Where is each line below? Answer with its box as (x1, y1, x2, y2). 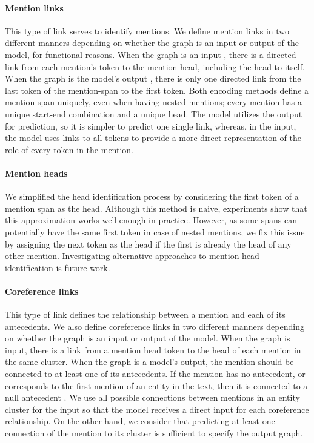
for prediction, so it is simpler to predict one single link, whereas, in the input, (5, 119, 296, 132)
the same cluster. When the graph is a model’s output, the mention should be (5, 355, 294, 368)
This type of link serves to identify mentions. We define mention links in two (5, 24, 290, 37)
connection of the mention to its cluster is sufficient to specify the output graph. (5, 427, 303, 439)
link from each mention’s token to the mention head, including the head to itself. (5, 60, 305, 73)
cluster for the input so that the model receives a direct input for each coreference (5, 402, 309, 415)
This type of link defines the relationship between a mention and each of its (5, 308, 286, 321)
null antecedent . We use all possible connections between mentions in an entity (5, 391, 300, 404)
